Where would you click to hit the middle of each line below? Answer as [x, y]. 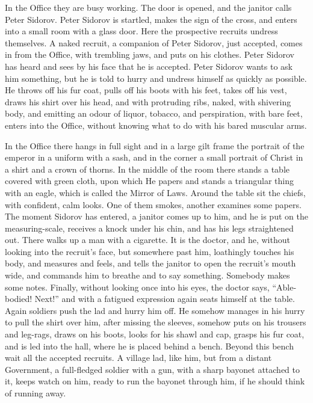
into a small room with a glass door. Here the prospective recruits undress [141, 31]
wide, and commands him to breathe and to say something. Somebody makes [147, 275]
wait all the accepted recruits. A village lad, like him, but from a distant [138, 358]
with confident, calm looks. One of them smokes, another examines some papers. [153, 204]
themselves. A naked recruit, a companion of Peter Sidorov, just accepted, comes [154, 42]
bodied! [19, 299]
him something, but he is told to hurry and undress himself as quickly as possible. [156, 78]
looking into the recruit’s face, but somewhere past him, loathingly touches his [150, 251]
